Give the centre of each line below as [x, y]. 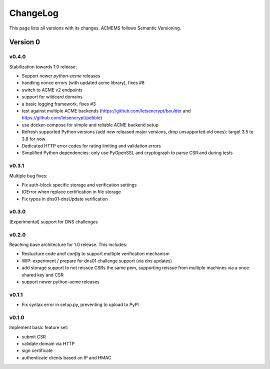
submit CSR [34, 336]
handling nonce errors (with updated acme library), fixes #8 [83, 83]
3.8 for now [33, 139]
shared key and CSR [43, 274]
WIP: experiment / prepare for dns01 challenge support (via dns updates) [97, 260]
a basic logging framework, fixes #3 [59, 104]
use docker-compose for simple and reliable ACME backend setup [90, 124]
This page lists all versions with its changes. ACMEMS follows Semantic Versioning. [95, 28]
